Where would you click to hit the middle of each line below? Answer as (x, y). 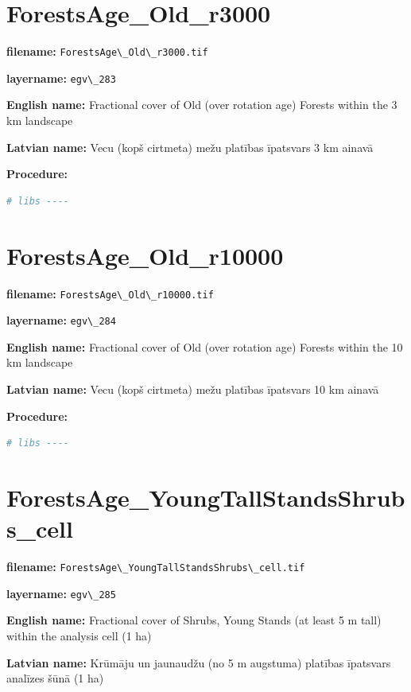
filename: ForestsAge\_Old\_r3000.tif (107, 51)
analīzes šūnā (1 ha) (55, 678)
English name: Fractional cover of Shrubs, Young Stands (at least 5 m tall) (194, 620)
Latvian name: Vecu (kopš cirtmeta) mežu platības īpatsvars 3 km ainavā (190, 147)
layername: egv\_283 (61, 78)
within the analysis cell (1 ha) (79, 636)
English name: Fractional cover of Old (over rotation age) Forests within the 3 (202, 105)
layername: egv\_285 (61, 593)
